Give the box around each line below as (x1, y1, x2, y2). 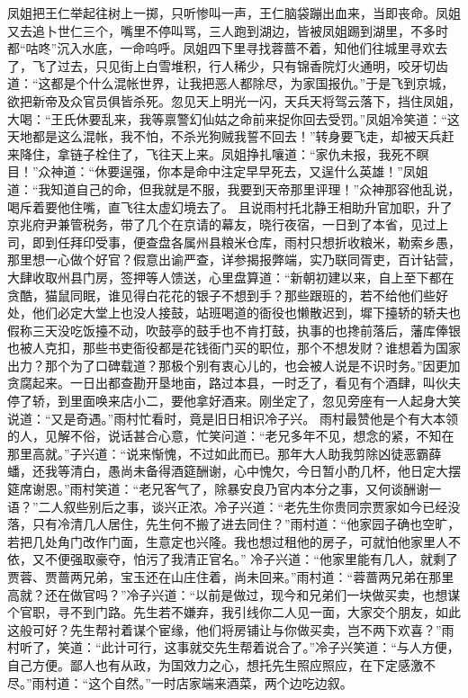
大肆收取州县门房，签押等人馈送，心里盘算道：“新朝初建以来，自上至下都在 (7, 267, 454, 286)
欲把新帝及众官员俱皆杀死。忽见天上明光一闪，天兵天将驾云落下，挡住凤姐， (7, 91, 461, 110)
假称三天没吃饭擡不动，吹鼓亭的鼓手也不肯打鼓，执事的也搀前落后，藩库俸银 (7, 320, 461, 339)
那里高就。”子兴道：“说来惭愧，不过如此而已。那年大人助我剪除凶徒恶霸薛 (7, 443, 442, 462)
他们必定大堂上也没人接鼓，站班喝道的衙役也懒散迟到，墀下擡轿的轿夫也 (31, 303, 461, 322)
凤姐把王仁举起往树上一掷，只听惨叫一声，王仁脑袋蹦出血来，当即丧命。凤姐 (7, 4, 461, 22)
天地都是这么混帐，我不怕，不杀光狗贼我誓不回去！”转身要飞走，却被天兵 (7, 127, 442, 146)
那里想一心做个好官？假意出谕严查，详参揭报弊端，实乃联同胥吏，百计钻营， (7, 250, 461, 269)
